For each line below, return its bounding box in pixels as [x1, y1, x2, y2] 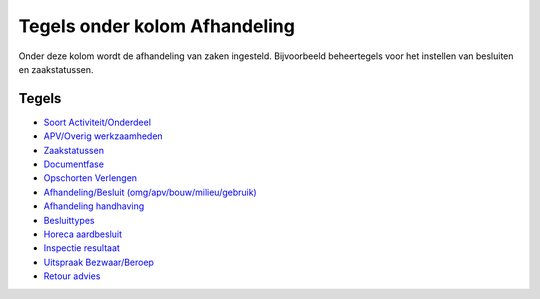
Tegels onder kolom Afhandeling [18, 15, 295, 37]
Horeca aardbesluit [43, 228, 123, 240]
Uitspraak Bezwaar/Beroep [43, 256, 155, 268]
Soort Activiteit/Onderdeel [43, 116, 152, 128]
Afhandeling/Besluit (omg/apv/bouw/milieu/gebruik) [43, 186, 257, 198]
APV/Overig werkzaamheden [43, 130, 164, 142]
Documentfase [43, 158, 105, 170]
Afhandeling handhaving [43, 200, 145, 212]
